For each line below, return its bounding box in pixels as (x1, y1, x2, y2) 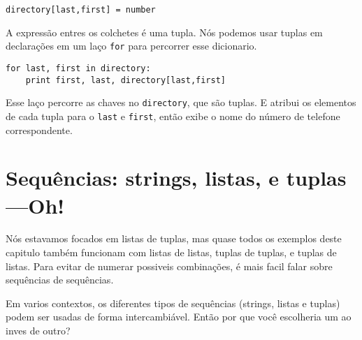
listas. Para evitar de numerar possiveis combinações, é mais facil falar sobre (6, 258, 333, 273)
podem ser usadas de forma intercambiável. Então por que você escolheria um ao (6, 309, 352, 324)
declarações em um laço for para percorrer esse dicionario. (6, 38, 257, 53)
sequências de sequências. (6, 272, 114, 287)
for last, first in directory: (6, 63, 151, 73)
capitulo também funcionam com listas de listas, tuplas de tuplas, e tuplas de (6, 245, 337, 260)
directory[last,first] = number (6, 5, 156, 15)
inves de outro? (6, 323, 71, 337)
